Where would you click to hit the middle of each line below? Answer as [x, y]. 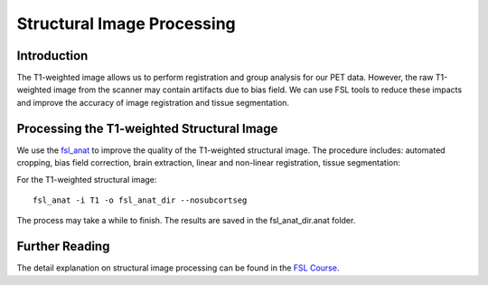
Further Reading [63, 247]
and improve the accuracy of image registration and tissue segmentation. [153, 102]
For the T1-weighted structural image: [87, 179]
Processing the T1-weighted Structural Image [147, 128]
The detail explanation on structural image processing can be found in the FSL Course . [178, 268]
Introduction [52, 56]
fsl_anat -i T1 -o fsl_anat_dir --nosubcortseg [140, 200]
